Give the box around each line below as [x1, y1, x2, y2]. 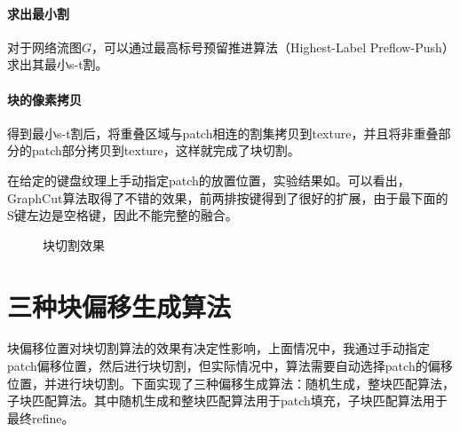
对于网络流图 [7, 37, 82, 56]
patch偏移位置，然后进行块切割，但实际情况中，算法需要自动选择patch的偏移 [7, 357, 453, 375]
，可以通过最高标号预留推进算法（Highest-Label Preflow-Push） [91, 37, 455, 56]
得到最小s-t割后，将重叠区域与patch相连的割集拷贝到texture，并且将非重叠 [7, 123, 439, 142]
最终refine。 [7, 408, 75, 427]
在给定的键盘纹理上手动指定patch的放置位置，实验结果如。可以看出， [7, 170, 410, 189]
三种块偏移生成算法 [7, 287, 232, 324]
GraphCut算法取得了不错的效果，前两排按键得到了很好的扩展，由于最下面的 [7, 188, 448, 207]
